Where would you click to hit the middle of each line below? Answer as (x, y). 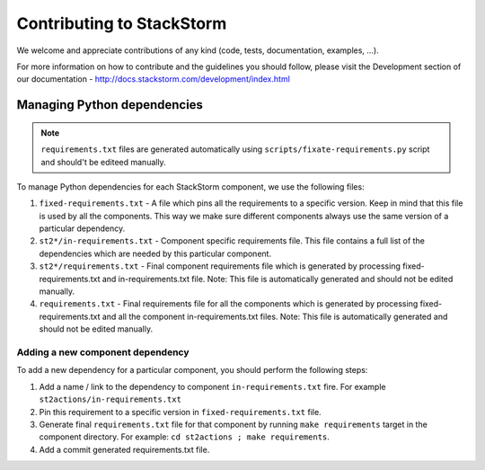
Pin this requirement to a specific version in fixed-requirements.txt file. (181, 412)
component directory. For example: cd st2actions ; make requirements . (184, 437)
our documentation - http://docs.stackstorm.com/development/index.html (154, 79)
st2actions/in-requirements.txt (110, 399)
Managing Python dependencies (110, 105)
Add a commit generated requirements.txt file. (124, 449)
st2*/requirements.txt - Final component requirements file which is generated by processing (220, 266)
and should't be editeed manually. (103, 162)
